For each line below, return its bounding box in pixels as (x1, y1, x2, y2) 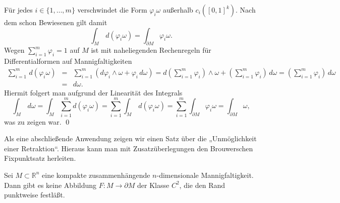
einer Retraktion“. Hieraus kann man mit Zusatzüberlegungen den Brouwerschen (4, 143, 253, 153)
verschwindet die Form (77, 5, 147, 15)
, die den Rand (179, 179, 225, 190)
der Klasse (137, 179, 169, 190)
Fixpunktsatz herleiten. (4, 153, 76, 163)
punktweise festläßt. (4, 189, 65, 200)
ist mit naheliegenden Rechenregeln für (91, 45, 211, 55)
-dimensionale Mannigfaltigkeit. (156, 169, 254, 180)
